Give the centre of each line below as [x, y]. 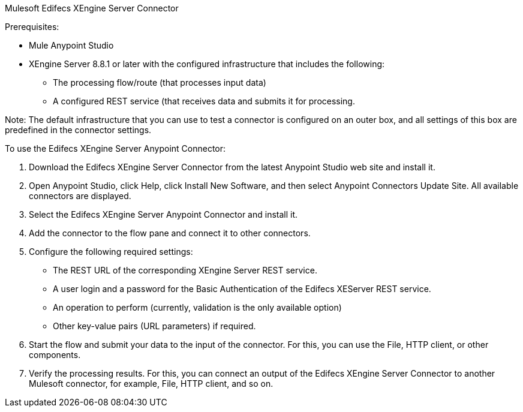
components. [55, 355]
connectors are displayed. [80, 196]
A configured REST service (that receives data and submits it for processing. [204, 101]
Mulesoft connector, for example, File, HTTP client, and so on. [151, 384]
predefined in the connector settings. [78, 130]
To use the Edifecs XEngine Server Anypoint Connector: [115, 148]
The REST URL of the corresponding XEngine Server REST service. [185, 270]
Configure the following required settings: [111, 252]
